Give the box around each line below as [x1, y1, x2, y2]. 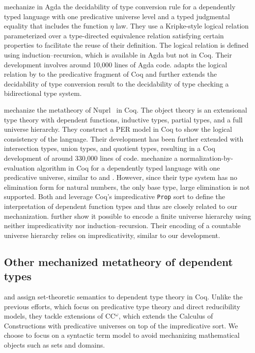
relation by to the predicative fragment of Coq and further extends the [4, 69, 217, 79]
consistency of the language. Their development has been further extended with [4, 133, 244, 144]
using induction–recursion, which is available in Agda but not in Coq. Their [4, 49, 232, 59]
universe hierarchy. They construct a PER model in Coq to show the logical [4, 124, 232, 134]
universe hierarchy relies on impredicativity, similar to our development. [4, 230, 220, 240]
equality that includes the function [4, 21, 108, 31]
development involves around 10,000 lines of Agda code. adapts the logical [4, 59, 227, 69]
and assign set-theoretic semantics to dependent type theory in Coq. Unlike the [4, 291, 243, 301]
